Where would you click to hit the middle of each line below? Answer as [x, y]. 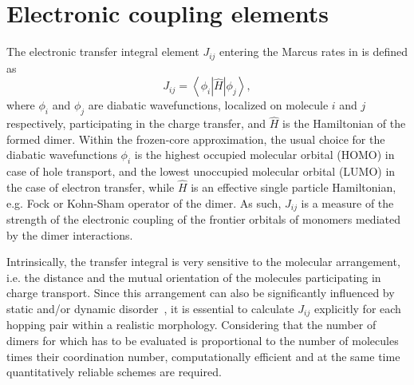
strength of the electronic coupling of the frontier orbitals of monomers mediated [203, 219]
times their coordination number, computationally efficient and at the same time [203, 356]
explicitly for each [357, 308]
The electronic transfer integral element [103, 52]
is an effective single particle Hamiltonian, [294, 187]
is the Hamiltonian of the [344, 123]
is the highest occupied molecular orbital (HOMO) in [264, 155]
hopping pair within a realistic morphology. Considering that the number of [191, 325]
